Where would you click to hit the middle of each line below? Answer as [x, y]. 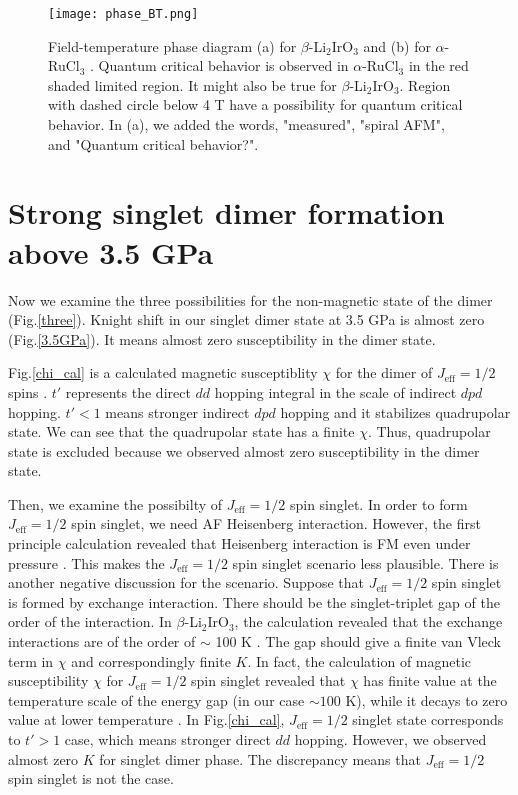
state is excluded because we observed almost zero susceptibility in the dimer [244, 450]
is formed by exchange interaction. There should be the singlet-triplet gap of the [254, 601]
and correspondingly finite [151, 660]
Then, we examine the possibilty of [115, 503]
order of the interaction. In [90, 621]
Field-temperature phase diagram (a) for [172, 45]
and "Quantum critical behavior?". [153, 143]
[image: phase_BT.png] [123, 14]
